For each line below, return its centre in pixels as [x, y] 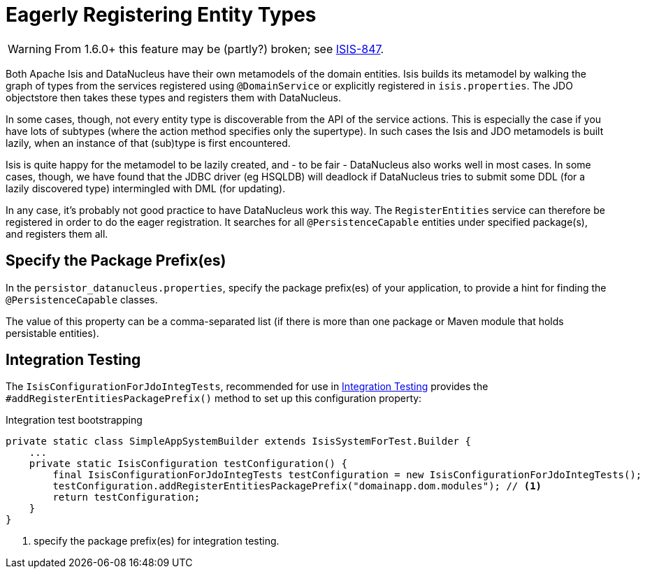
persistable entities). [52, 333]
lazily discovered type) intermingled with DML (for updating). [146, 188]
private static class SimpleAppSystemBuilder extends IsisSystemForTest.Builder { [238, 442]
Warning [30, 49]
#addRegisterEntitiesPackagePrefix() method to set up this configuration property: [214, 399]
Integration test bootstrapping [74, 420]
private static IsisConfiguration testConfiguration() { [188, 464]
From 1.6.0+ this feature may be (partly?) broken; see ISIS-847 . [219, 49]
